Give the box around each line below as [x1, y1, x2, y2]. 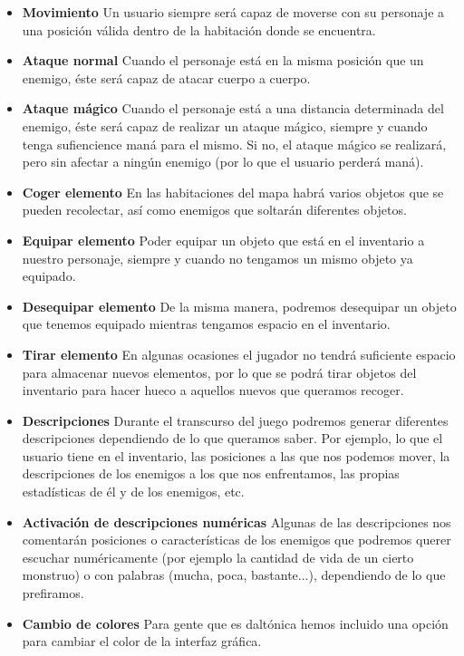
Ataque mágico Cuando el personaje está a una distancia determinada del [22, 99, 444, 118]
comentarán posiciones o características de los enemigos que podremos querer [22, 530, 451, 549]
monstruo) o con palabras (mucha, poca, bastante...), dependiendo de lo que [22, 565, 446, 584]
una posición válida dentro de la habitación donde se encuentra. [22, 20, 376, 39]
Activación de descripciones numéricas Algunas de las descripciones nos [22, 512, 451, 531]
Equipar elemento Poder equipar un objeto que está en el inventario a [22, 230, 425, 249]
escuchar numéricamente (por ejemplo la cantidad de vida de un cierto [22, 547, 414, 566]
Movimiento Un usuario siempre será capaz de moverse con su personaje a [22, 3, 445, 21]
